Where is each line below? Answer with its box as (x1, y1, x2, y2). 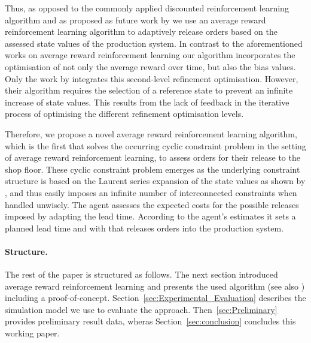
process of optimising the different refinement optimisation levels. (5, 107, 244, 120)
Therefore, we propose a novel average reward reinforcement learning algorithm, (5, 127, 297, 140)
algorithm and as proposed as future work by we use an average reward (5, 13, 266, 26)
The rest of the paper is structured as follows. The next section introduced (5, 268, 278, 281)
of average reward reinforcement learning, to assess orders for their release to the (5, 151, 300, 164)
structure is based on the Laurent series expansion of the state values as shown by (5, 174, 306, 187)
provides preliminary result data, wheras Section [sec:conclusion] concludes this (5, 315, 296, 327)
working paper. (5, 327, 60, 339)
